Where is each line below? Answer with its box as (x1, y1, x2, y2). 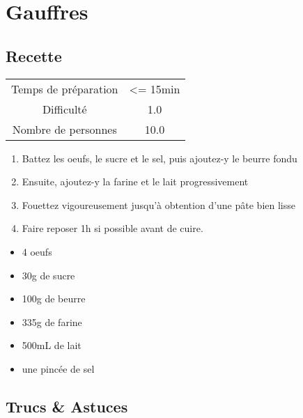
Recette (6, 45, 62, 66)
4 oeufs (22, 244, 52, 258)
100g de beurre (22, 291, 86, 306)
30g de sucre (22, 268, 75, 282)
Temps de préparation (11, 80, 118, 97)
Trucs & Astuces (6, 395, 128, 417)
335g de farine (22, 314, 82, 329)
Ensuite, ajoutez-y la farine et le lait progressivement (22, 174, 249, 189)
